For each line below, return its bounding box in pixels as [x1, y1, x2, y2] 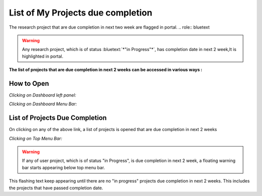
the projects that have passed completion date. [9, 185, 103, 191]
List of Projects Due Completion [9, 114, 107, 122]
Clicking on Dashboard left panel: [9, 92, 76, 98]
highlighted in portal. [22, 53, 64, 59]
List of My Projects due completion [9, 7, 152, 18]
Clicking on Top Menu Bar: [9, 135, 63, 141]
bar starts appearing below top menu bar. [22, 164, 105, 170]
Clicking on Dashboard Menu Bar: [9, 101, 77, 107]
